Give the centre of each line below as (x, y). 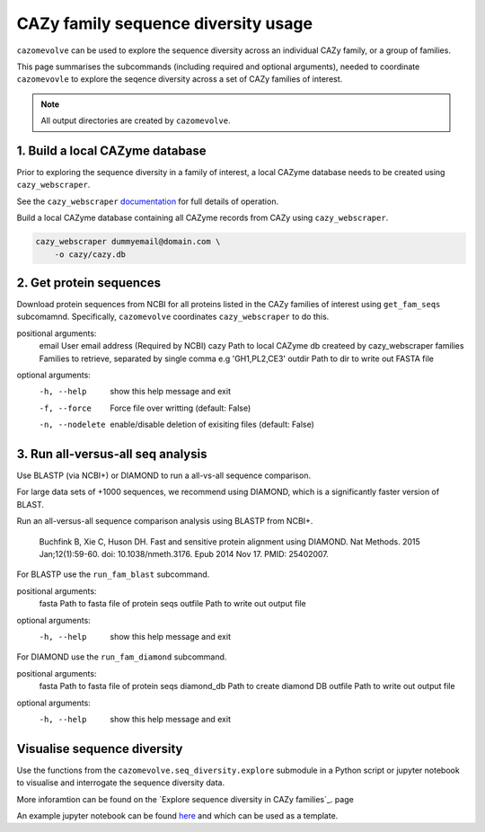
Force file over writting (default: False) (181, 408)
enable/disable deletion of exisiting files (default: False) (212, 425)
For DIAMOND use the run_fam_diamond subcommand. (122, 657)
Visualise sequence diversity (100, 749)
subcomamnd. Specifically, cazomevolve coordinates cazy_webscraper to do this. (173, 317)
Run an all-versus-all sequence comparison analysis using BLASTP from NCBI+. (165, 521)
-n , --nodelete (73, 425)
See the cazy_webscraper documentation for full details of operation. (147, 201)
